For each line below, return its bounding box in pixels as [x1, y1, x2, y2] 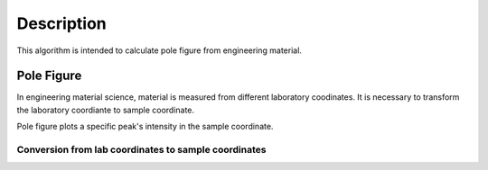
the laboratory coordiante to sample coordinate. [16, 104, 194, 115]
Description [16, 13, 108, 33]
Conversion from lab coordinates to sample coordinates [16, 144, 267, 156]
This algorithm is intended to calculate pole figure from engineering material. [16, 45, 303, 56]
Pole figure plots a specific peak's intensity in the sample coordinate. [16, 121, 274, 132]
